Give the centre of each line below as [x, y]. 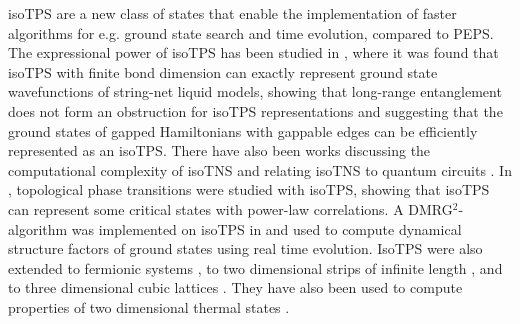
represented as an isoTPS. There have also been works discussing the [219, 150]
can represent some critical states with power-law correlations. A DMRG [230, 208]
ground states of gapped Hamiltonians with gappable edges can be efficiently [243, 130]
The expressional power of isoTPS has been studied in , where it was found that [253, 52]
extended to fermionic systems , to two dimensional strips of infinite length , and [255, 267]
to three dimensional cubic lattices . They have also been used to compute [235, 287]
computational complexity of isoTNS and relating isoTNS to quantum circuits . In [260, 169]
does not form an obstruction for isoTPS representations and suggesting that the [255, 110]
